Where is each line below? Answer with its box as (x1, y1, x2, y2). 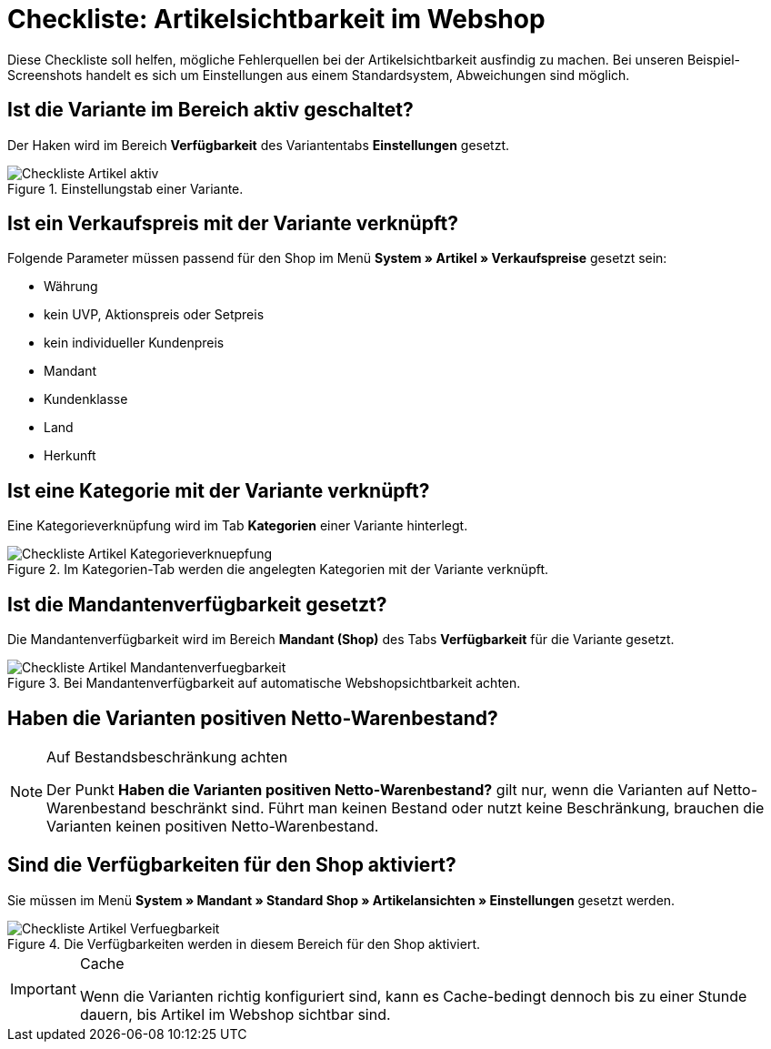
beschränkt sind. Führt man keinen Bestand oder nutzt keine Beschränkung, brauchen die (150, 798, 765, 817)
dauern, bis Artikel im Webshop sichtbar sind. (79, 1004, 391, 1024)
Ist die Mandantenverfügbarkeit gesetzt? (7, 592, 387, 616)
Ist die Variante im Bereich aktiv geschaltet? (7, 98, 414, 122)
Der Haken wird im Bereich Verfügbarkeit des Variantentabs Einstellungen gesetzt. (7, 136, 510, 153)
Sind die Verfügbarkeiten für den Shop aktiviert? (7, 853, 456, 877)
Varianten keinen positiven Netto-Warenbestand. (46, 816, 379, 835)
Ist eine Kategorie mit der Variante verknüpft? (7, 479, 430, 502)
